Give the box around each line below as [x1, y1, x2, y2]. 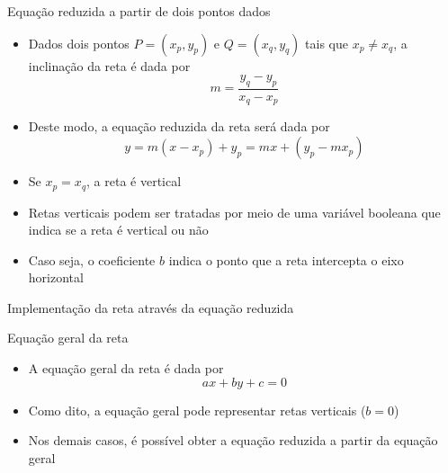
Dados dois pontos [28, 33, 130, 52]
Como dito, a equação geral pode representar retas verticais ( [28, 400, 366, 419]
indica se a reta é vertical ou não [28, 220, 209, 239]
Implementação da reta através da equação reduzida [7, 298, 294, 317]
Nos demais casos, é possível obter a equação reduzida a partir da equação [28, 431, 438, 450]
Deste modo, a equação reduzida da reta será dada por [28, 117, 330, 136]
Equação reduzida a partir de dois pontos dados [7, 2, 271, 20]
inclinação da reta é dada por [28, 56, 191, 75]
